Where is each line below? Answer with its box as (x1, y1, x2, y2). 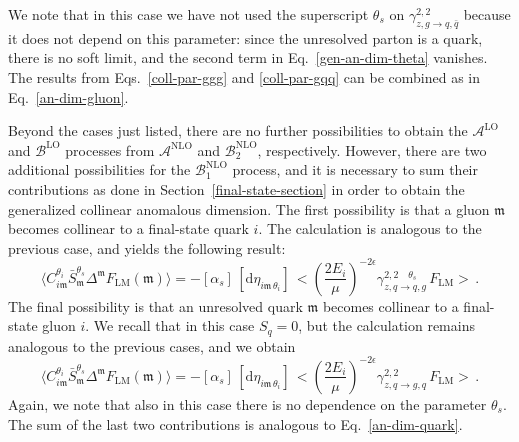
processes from (65, 139, 155, 160)
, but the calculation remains (298, 315, 475, 336)
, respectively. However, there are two (257, 139, 487, 160)
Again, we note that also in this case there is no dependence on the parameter (8, 393, 487, 414)
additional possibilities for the (8, 159, 191, 180)
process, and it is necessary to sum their (232, 159, 478, 180)
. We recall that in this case (85, 315, 255, 336)
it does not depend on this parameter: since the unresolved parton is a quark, (8, 27, 483, 48)
